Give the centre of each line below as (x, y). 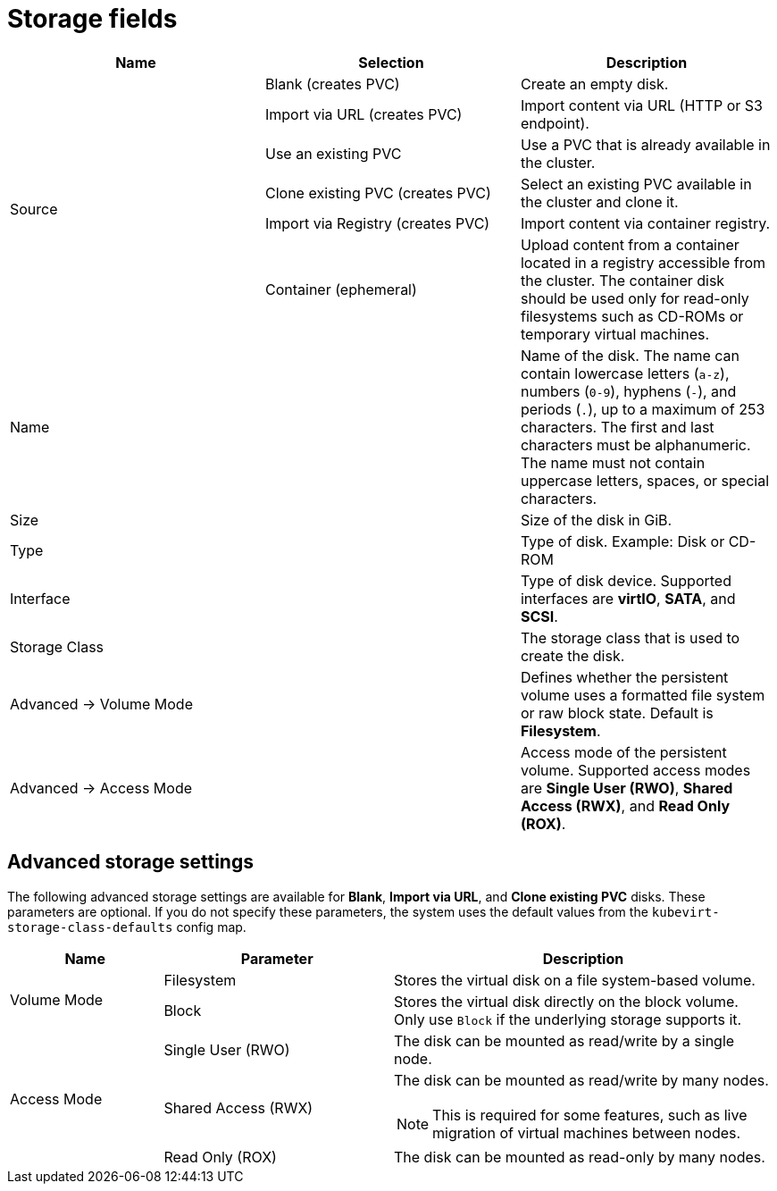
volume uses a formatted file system (643, 695)
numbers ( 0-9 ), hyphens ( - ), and (628, 391)
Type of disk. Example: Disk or (622, 541)
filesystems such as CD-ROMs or (632, 316)
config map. (211, 927)
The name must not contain (613, 462)
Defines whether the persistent (624, 677)
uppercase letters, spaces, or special (645, 480)
